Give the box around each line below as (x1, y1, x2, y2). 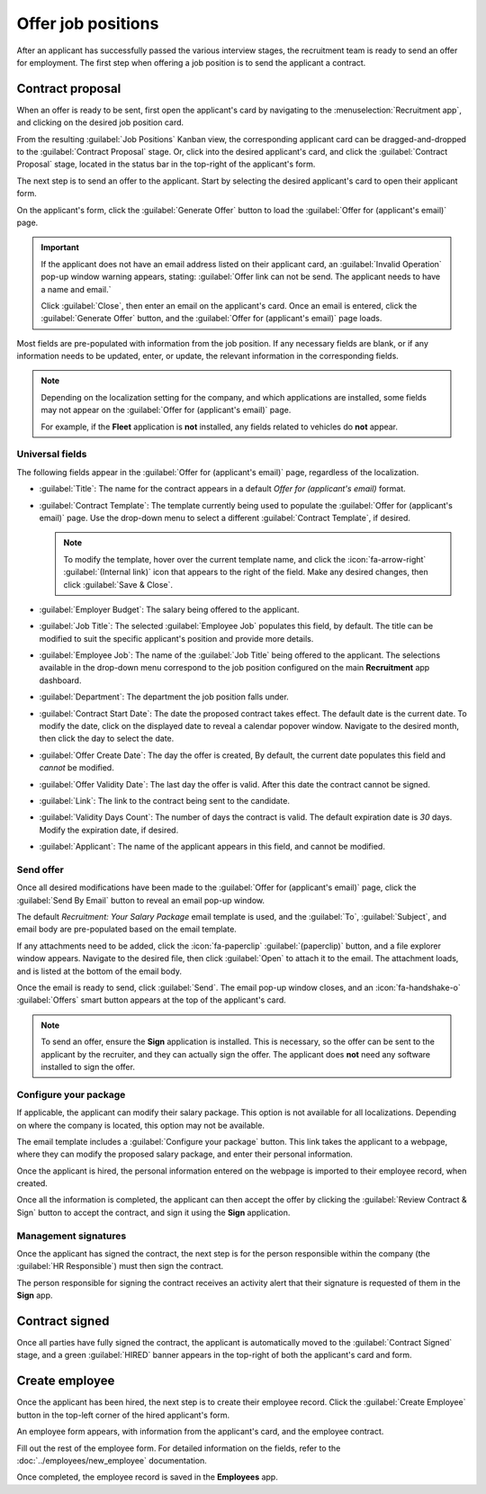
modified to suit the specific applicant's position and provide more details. (39, 633, 314, 643)
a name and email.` (40, 283, 112, 294)
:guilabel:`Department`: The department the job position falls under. (39, 691, 290, 702)
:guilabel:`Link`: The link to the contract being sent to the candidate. (39, 796, 290, 805)
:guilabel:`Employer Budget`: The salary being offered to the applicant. (39, 604, 300, 615)
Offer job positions (16, 13, 159, 33)
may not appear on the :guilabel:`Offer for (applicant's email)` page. (40, 405, 292, 416)
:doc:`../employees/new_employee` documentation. (16, 1454, 207, 1466)
